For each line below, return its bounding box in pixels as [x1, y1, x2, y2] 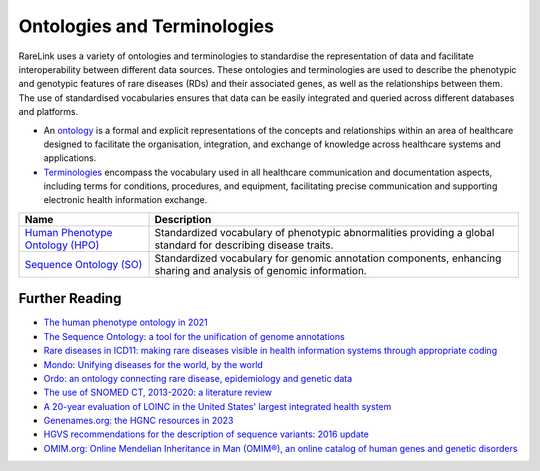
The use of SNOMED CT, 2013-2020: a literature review [43, 386, 273, 399]
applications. [43, 152, 97, 164]
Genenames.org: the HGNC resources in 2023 [43, 415, 234, 427]
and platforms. [18, 106, 79, 118]
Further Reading [18, 290, 122, 307]
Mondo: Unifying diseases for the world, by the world [43, 358, 264, 370]
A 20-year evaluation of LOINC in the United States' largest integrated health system [43, 400, 392, 412]
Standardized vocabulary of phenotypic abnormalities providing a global [154, 225, 495, 239]
